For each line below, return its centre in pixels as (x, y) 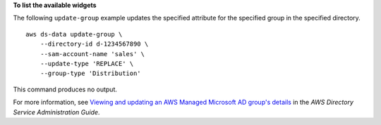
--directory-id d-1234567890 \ (94, 44)
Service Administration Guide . (56, 112)
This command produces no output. (65, 89)
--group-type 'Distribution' (90, 73)
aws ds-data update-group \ (74, 34)
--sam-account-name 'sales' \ (92, 54)
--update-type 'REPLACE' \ (87, 64)
